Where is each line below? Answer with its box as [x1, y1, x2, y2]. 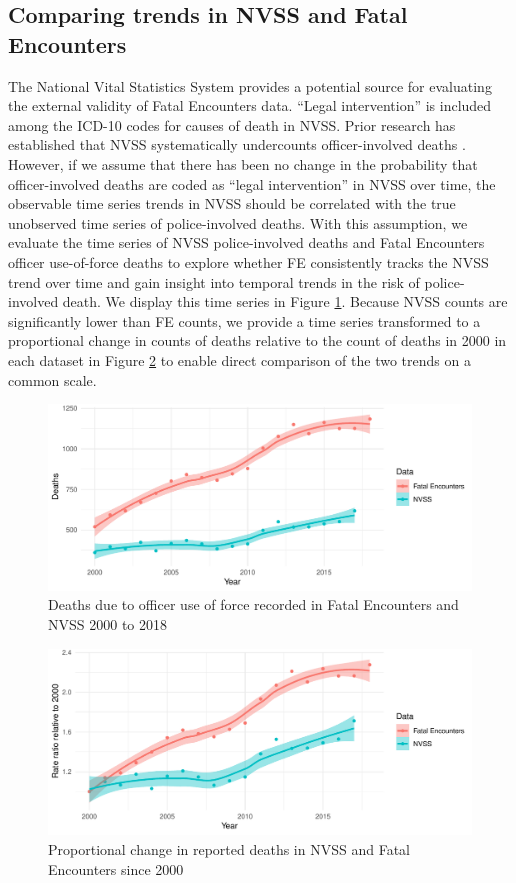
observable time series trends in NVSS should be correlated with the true [8, 193, 456, 214]
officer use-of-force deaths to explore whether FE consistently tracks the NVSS [8, 251, 489, 272]
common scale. [8, 369, 97, 390]
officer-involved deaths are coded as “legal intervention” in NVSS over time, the [8, 173, 496, 194]
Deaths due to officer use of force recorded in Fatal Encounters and [48, 594, 459, 615]
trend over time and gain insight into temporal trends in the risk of [8, 271, 420, 292]
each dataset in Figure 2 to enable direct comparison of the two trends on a [8, 349, 471, 370]
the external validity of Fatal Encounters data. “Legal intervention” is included [8, 95, 492, 116]
